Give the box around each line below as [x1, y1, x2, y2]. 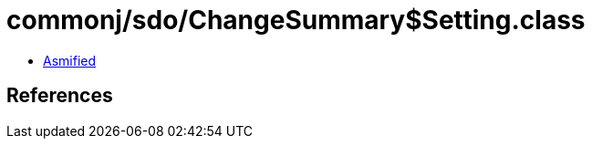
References [6, 84, 113, 108]
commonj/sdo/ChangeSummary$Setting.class [6, 5, 586, 36]
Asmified [43, 52, 97, 68]
